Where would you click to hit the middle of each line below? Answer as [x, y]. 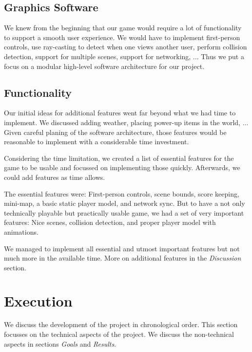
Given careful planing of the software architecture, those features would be [115, 132]
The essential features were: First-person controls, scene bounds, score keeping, [122, 193]
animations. [21, 231]
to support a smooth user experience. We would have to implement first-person [122, 37]
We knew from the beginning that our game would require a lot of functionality [123, 28]
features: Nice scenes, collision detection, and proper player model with [110, 222]
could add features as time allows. [55, 177]
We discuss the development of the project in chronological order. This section [121, 324]
